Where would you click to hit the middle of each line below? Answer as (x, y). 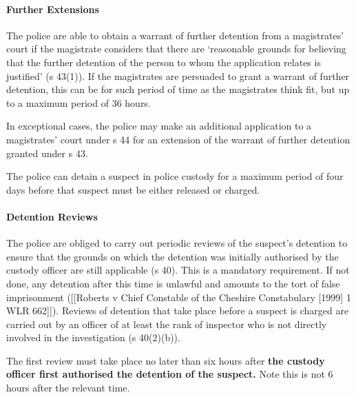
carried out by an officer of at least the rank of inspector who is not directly (167, 324)
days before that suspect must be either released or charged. (133, 189)
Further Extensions (53, 9)
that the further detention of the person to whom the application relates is (164, 62)
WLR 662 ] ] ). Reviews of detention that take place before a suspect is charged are (178, 311)
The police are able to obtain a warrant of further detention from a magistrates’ (175, 35)
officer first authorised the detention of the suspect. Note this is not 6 (170, 374)
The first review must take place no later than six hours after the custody (166, 360)
